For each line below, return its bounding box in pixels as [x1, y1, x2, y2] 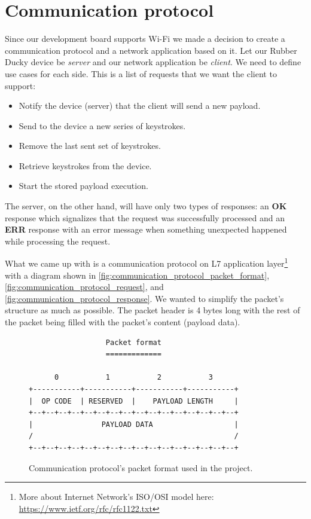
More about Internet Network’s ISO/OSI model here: [19, 490, 214, 503]
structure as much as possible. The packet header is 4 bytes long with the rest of [5, 304, 300, 316]
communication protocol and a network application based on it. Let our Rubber [5, 44, 297, 56]
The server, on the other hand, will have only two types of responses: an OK [5, 200, 287, 212]
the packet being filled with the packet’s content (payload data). [5, 316, 240, 328]
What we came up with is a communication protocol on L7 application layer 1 [5, 255, 288, 270]
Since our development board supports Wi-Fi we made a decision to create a [5, 32, 285, 45]
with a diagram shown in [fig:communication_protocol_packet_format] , [5, 268, 270, 281]
